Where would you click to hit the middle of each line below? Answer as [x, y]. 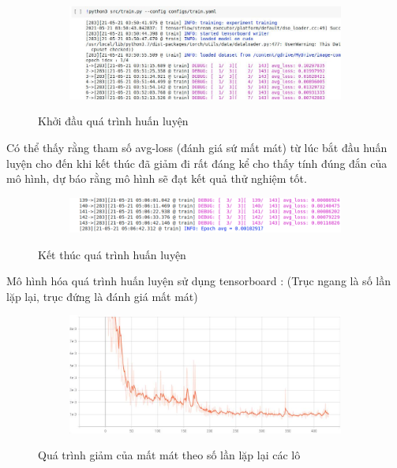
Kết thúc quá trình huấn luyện [112, 254]
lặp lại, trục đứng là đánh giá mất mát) [102, 296]
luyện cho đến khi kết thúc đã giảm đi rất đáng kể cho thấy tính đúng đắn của [197, 163]
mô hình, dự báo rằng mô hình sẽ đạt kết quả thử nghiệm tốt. [157, 178]
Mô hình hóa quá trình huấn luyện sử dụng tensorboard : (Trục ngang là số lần [198, 281]
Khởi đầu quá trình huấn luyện [113, 121]
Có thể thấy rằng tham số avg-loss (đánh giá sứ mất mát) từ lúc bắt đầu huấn [197, 147]
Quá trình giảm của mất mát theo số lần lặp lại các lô [169, 455]
